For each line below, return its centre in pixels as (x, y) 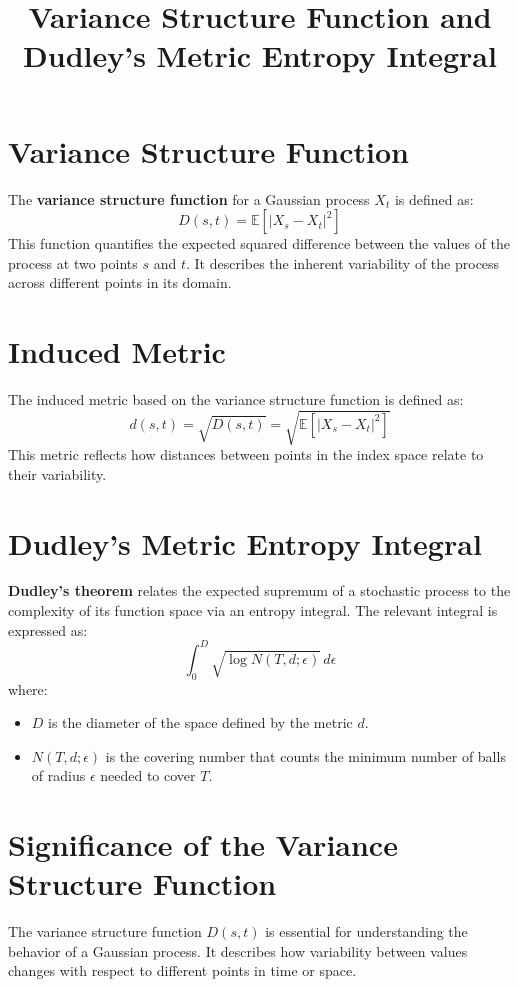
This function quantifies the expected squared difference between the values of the (259, 243)
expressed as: (48, 629)
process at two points (73, 262)
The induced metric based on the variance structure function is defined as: (236, 399)
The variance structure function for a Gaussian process (189, 198)
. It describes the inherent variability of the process (342, 262)
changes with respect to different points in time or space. (182, 970)
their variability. (57, 473)
